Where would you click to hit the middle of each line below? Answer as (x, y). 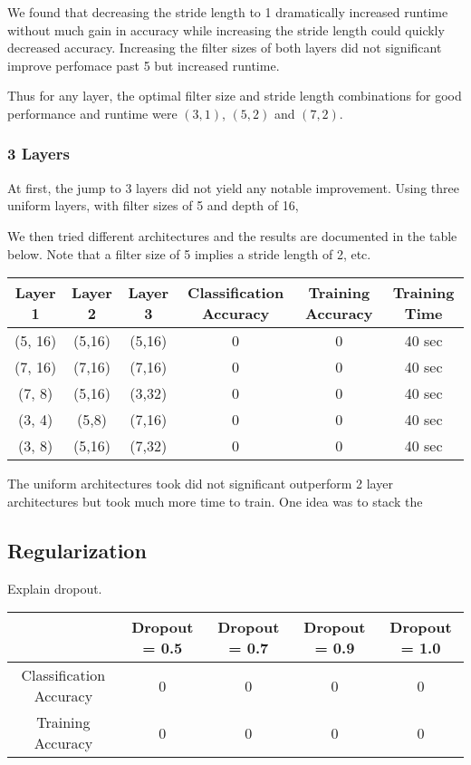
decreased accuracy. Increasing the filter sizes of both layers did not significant (225, 48)
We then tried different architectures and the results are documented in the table (232, 235)
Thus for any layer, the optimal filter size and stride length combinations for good (235, 96)
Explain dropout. (55, 588)
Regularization (77, 550)
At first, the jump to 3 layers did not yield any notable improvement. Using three (233, 187)
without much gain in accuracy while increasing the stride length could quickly (226, 29)
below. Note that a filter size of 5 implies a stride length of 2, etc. (189, 253)
